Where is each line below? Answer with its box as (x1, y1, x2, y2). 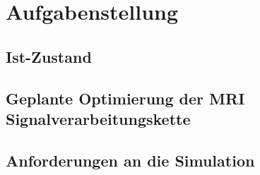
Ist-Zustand (6, 45, 92, 67)
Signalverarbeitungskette (6, 107, 191, 129)
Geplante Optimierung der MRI (6, 87, 245, 109)
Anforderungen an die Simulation (6, 149, 255, 171)
